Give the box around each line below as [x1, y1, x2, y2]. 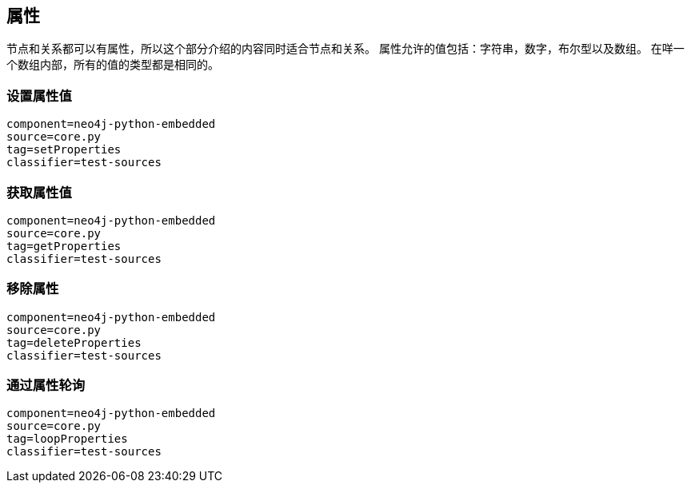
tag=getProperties [6, 239, 122, 252]
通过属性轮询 [6, 377, 86, 394]
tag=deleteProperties [6, 336, 142, 349]
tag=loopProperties [6, 432, 128, 446]
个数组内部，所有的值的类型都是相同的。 [6, 58, 219, 72]
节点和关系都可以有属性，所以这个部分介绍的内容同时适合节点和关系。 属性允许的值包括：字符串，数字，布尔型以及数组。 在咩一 [6, 42, 685, 56]
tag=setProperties [6, 143, 122, 157]
